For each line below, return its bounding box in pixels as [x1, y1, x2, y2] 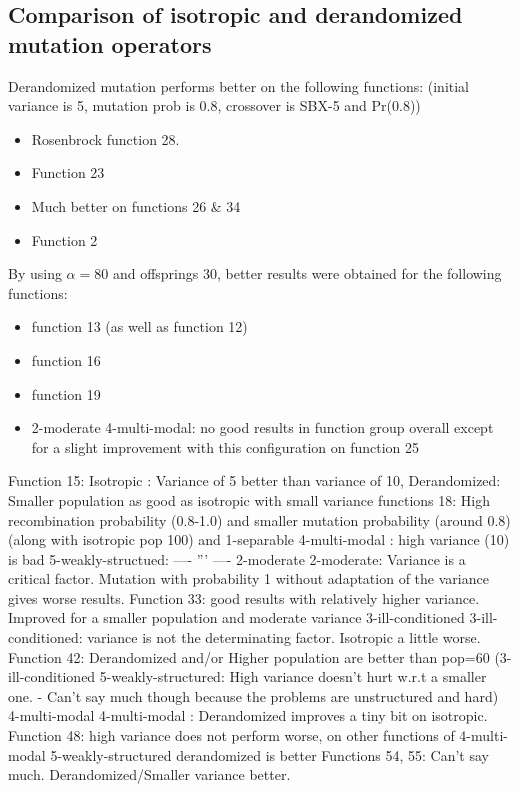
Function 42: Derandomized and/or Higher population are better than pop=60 [8, 646, 490, 667]
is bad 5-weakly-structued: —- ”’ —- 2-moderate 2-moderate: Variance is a [8, 548, 466, 569]
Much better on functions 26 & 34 [31, 195, 241, 216]
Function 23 [31, 162, 105, 183]
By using [8, 263, 62, 284]
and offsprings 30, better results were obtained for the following [112, 263, 502, 284]
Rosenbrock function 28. [31, 128, 180, 149]
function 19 [31, 383, 101, 404]
